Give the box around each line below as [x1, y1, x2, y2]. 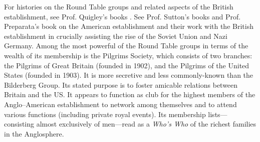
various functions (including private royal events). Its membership [4, 109, 206, 119]
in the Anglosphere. [4, 128, 64, 139]
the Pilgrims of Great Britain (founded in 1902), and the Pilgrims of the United [4, 60, 249, 70]
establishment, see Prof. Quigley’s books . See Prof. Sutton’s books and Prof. [4, 11, 241, 21]
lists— [208, 109, 227, 119]
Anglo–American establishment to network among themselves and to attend [4, 99, 237, 109]
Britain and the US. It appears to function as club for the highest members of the [4, 89, 255, 100]
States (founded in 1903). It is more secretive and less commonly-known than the [4, 70, 253, 80]
